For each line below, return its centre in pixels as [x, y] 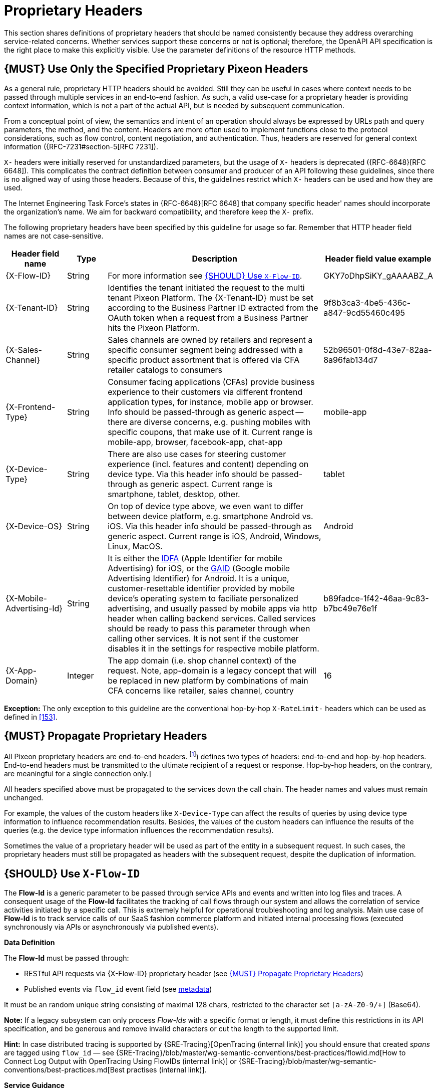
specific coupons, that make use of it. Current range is [210, 432]
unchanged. [24, 798]
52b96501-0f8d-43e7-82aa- [378, 350]
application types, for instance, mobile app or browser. [210, 402]
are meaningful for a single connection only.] [78, 774]
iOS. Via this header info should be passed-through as [210, 526]
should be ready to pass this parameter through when [209, 628]
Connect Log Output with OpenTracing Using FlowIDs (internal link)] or [120, 1061]
